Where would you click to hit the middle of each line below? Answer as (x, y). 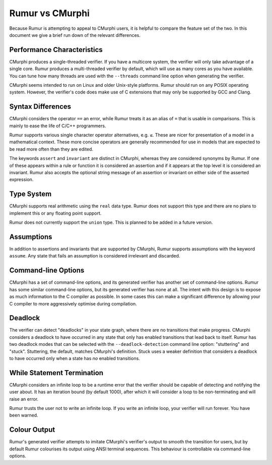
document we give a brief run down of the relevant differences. (75, 35)
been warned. (24, 415)
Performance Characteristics (56, 50)
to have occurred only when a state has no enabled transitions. (75, 358)
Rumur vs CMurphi (50, 13)
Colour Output (32, 430)
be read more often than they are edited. (51, 149)
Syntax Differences (40, 107)
